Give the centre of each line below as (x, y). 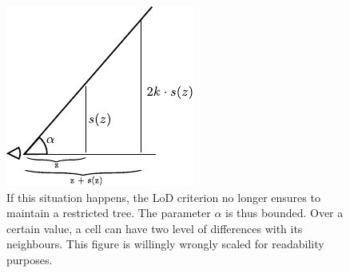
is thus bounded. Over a (284, 213)
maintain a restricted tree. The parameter (109, 213)
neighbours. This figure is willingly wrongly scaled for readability (165, 244)
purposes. (30, 259)
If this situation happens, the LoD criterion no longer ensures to (163, 197)
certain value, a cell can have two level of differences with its (155, 228)
